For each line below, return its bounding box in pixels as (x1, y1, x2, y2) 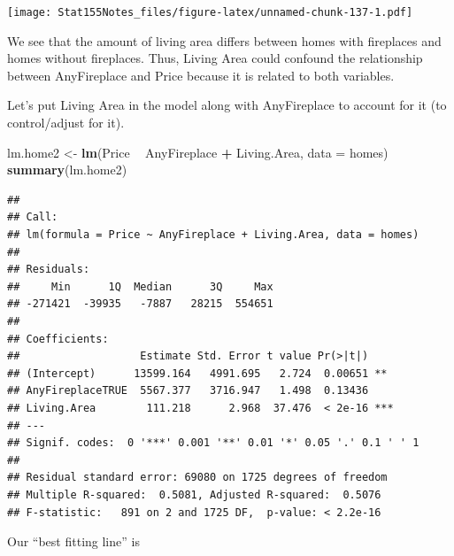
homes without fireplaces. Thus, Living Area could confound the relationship (7, 49, 423, 67)
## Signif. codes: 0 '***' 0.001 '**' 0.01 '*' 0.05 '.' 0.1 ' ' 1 (7, 436, 419, 450)
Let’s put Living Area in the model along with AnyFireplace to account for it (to (7, 96, 447, 114)
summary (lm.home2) (7, 160, 127, 179)
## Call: (7, 211, 58, 224)
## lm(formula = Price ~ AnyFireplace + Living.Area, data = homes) (7, 228, 419, 241)
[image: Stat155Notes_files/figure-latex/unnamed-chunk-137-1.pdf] (7, 6, 413, 19)
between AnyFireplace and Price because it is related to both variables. (7, 66, 395, 84)
